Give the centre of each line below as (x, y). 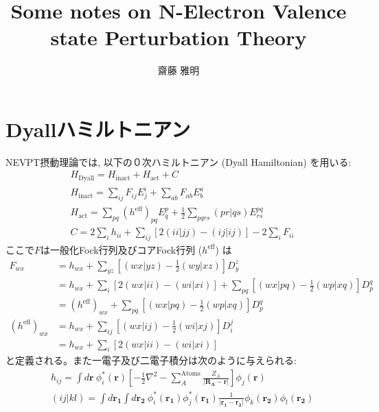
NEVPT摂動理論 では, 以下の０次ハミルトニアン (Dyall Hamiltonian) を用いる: (179, 161)
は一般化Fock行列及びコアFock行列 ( (122, 249)
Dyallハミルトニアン (98, 129)
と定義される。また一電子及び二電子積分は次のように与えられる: (151, 360)
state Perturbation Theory (179, 37)
